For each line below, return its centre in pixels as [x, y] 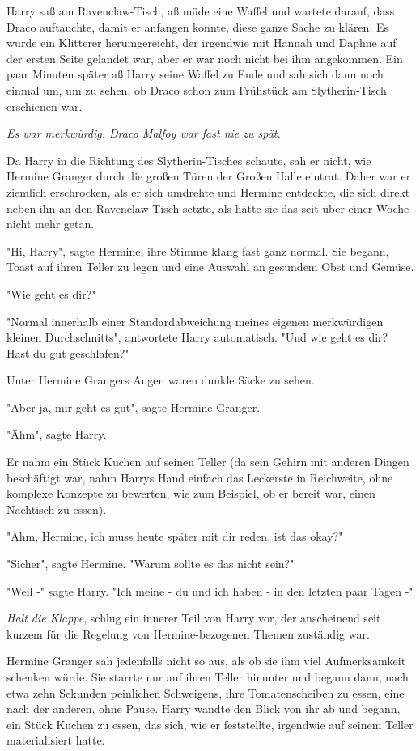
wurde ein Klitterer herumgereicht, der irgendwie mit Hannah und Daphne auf [202, 42]
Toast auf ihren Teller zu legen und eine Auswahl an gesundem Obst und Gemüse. [210, 267]
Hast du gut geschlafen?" [68, 352]
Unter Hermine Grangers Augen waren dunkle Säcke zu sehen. [161, 380]
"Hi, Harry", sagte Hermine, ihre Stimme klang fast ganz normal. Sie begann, [198, 250]
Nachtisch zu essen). [57, 509]
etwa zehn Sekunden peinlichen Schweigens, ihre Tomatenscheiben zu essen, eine [206, 692]
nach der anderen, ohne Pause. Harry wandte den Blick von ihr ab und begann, [204, 709]
